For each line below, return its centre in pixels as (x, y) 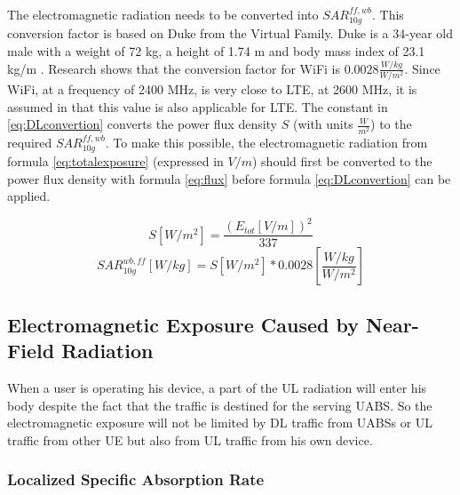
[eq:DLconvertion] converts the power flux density (143, 124)
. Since (422, 68)
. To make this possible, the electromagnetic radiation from (266, 142)
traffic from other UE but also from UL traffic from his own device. (190, 439)
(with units (323, 124)
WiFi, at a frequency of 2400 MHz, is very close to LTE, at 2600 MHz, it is (212, 89)
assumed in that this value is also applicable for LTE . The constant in (198, 106)
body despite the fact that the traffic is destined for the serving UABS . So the (220, 405)
